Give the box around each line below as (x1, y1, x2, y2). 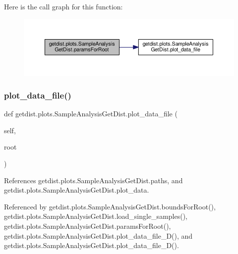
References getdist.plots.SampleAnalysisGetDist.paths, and (4, 175, 183, 185)
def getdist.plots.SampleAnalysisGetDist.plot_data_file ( (4, 108, 178, 119)
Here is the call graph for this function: (4, 1, 123, 11)
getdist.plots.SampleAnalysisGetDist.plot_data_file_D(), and (4, 230, 193, 241)
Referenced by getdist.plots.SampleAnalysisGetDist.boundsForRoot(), (4, 201, 216, 211)
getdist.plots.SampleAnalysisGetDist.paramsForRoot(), (4, 220, 171, 231)
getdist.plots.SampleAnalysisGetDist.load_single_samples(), (4, 211, 187, 221)
